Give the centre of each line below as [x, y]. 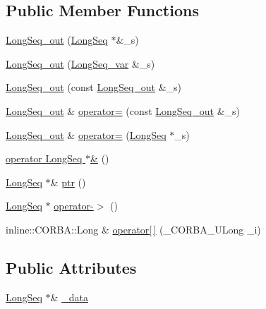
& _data [69, 297]
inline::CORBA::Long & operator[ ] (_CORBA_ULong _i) [133, 229]
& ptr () [68, 182]
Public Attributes [71, 267]
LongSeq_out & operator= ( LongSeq [86, 134]
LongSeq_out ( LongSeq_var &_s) [80, 63]
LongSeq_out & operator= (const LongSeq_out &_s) [123, 110]
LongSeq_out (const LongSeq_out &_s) [94, 87]
